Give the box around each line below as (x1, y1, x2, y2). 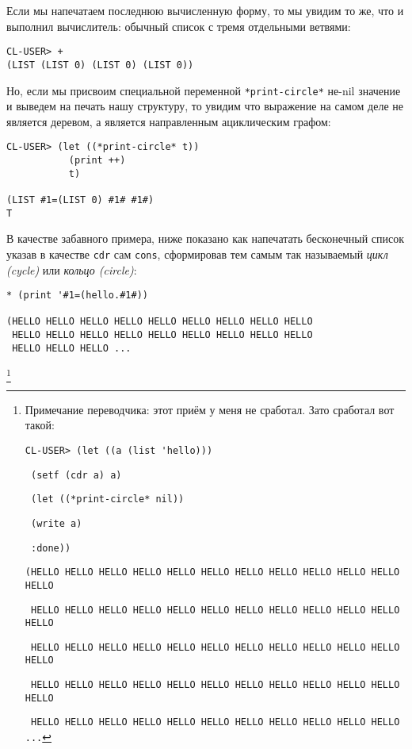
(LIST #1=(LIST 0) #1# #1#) (6, 194, 154, 205)
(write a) (30, 517, 82, 529)
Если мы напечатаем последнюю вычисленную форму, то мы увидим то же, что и (6, 2, 404, 18)
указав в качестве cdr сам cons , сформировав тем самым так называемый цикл (6, 245, 388, 262)
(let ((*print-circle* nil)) (30, 494, 185, 505)
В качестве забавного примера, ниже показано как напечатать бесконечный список (6, 230, 405, 247)
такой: (25, 417, 55, 433)
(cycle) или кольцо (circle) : (6, 261, 137, 278)
